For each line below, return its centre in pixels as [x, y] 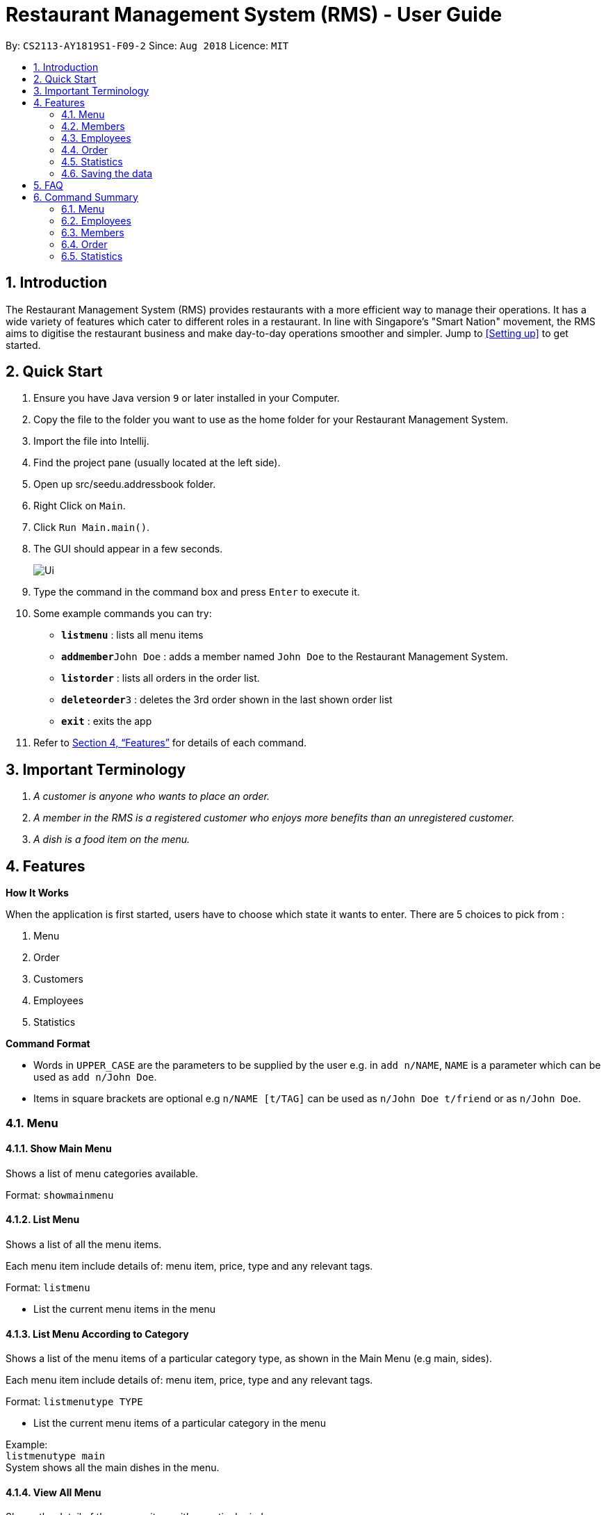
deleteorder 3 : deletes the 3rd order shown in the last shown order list [227, 700]
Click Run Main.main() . [92, 527]
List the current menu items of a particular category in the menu [180, 1423]
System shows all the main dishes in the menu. [113, 1468]
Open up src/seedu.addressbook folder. [125, 484]
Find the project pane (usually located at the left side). [157, 463]
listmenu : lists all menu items [132, 635]
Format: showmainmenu [60, 1195]
